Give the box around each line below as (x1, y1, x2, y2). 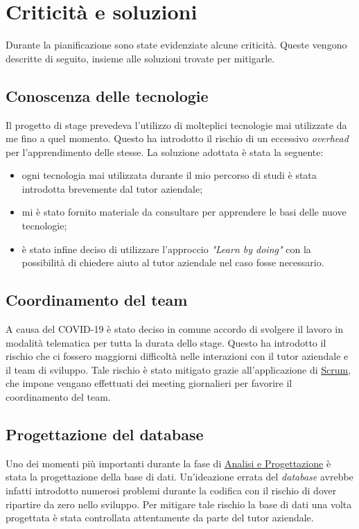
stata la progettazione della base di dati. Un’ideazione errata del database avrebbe (6, 469, 353, 484)
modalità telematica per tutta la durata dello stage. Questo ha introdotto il (6, 335, 326, 349)
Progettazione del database (6, 424, 204, 445)
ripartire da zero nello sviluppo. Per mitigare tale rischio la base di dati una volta (6, 496, 352, 511)
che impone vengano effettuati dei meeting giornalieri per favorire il (6, 376, 292, 390)
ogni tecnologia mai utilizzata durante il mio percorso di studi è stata (21, 168, 317, 182)
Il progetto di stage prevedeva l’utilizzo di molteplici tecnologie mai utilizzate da (6, 117, 347, 132)
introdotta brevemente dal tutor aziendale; (21, 181, 203, 196)
